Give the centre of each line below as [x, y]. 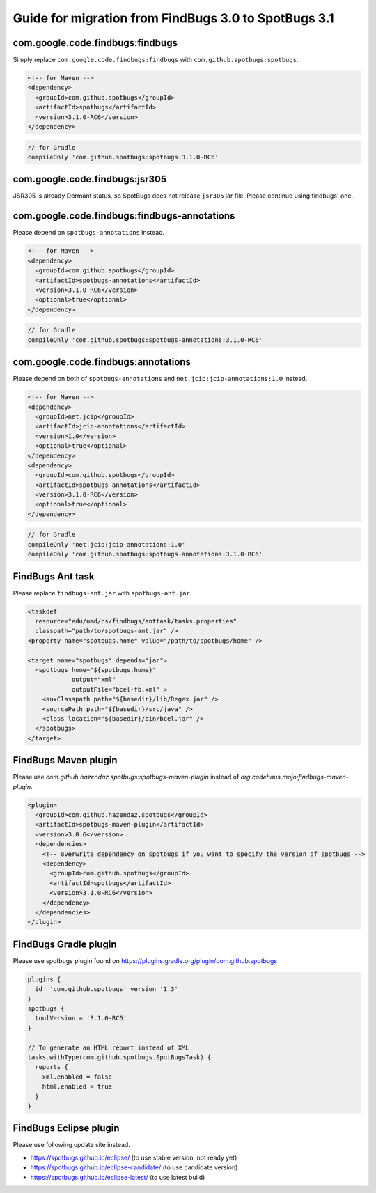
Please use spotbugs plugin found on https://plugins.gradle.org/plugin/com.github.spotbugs [145, 960]
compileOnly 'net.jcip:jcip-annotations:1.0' [107, 544]
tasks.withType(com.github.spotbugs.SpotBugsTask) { [119, 1057]
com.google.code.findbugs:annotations [102, 362]
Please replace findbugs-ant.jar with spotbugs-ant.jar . [102, 593]
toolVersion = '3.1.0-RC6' [81, 1018]
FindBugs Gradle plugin [65, 944]
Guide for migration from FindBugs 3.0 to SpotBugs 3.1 [173, 18]
